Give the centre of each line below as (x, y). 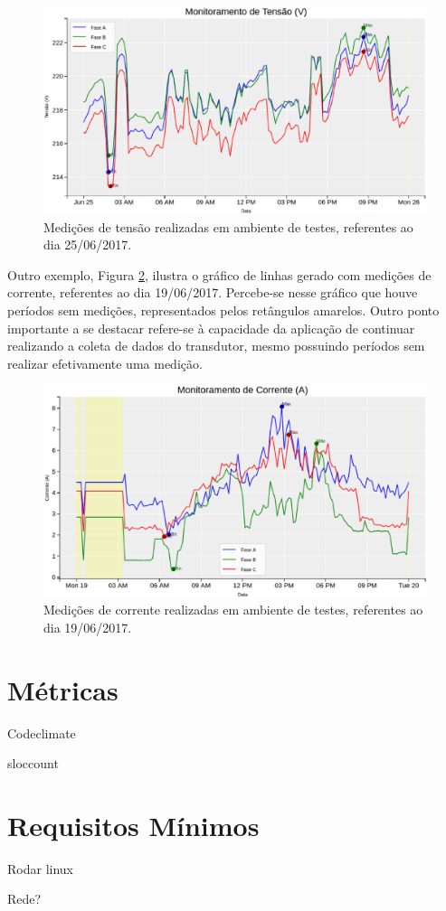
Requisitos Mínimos (133, 825)
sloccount (33, 763)
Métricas (63, 689)
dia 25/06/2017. (88, 244)
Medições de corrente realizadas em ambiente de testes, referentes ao (233, 610)
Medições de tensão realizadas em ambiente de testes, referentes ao (228, 226)
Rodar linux (40, 868)
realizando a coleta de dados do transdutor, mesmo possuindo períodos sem (216, 346)
